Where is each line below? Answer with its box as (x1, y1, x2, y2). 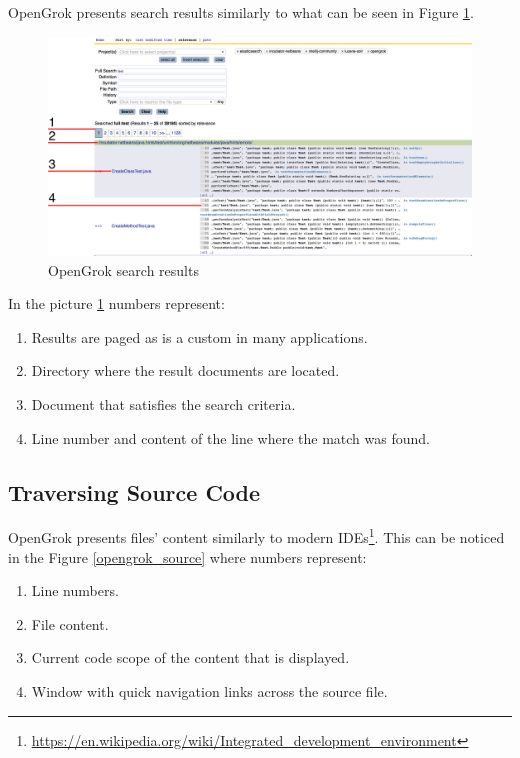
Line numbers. (31, 580, 119, 601)
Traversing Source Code (8, 476, 261, 507)
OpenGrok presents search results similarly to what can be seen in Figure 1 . (8, 2, 474, 22)
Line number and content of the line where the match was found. (31, 427, 430, 448)
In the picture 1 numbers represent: (8, 293, 225, 314)
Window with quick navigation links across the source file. (31, 681, 388, 702)
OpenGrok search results (48, 259, 199, 280)
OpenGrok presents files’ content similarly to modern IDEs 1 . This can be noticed (8, 524, 505, 548)
